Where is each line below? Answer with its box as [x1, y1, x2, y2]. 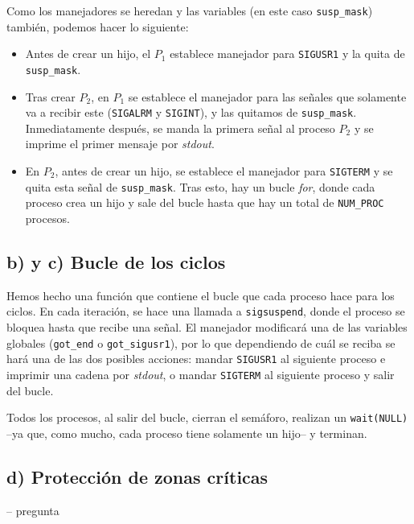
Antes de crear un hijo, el [25, 45, 151, 62]
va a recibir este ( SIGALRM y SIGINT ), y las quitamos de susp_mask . [25, 104, 357, 121]
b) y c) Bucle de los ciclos [6, 249, 226, 274]
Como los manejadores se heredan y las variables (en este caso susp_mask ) [6, 2, 373, 19]
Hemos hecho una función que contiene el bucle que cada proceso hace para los [6, 287, 395, 303]
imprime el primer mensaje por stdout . [25, 135, 215, 152]
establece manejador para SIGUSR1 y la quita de [170, 45, 405, 62]
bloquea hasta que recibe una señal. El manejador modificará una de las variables [6, 319, 408, 336]
